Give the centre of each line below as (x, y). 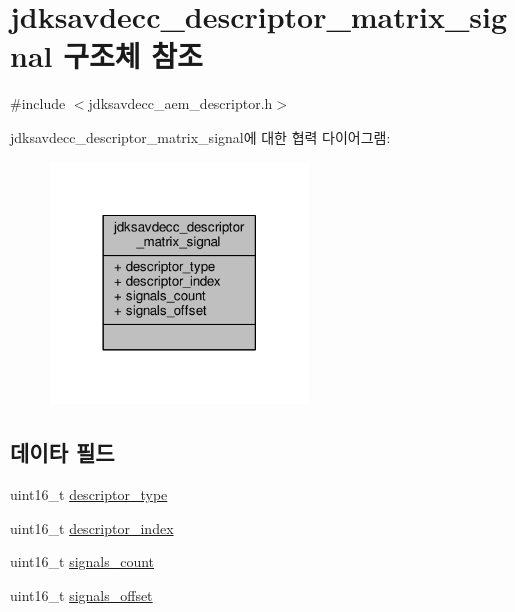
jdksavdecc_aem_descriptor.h (180, 103)
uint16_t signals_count (82, 561)
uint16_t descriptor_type (89, 493)
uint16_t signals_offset (81, 594)
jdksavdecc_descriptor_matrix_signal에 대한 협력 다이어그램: (200, 136)
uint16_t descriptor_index (92, 527)
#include (38, 103)
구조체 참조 (133, 55)
